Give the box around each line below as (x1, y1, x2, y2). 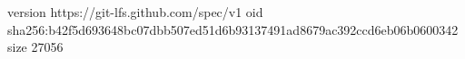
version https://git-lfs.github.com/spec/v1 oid (7, 3, 263, 21)
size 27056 (7, 38, 64, 56)
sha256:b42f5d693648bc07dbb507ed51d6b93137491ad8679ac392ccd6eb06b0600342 (7, 20, 459, 38)
